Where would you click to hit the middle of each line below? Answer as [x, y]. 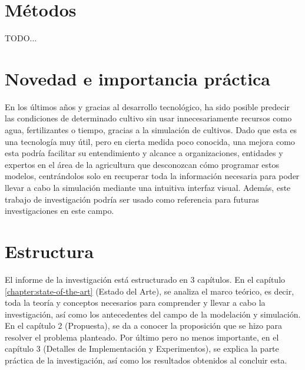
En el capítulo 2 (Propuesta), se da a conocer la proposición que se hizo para [144, 326]
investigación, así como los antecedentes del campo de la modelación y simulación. [153, 314]
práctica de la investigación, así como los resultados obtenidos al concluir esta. [146, 360]
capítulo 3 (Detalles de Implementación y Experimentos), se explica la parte [142, 348]
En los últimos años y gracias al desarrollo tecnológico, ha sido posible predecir [147, 106]
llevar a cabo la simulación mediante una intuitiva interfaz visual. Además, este [148, 187]
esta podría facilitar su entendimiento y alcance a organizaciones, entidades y [144, 153]
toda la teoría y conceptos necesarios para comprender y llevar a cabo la [135, 303]
